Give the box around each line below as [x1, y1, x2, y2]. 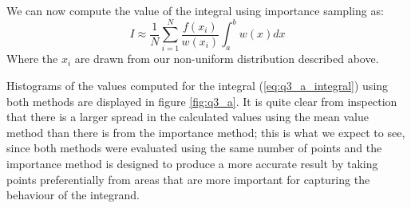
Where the [6, 50, 58, 67]
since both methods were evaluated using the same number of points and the [6, 139, 382, 156]
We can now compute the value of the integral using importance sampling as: [6, 2, 384, 18]
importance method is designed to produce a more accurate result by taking [6, 155, 378, 171]
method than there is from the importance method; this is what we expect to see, [6, 124, 405, 140]
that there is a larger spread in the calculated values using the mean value [6, 108, 369, 125]
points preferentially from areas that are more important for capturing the [6, 171, 370, 187]
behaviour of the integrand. [6, 186, 140, 203]
